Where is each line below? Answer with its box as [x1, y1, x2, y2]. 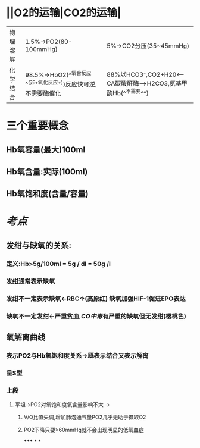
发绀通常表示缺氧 [6, 277, 55, 285]
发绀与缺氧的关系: [6, 240, 72, 250]
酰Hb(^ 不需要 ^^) [107, 87, 149, 98]
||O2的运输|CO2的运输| [6, 6, 121, 20]
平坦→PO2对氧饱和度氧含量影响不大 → [14, 401, 110, 408]
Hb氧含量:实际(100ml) [6, 167, 88, 177]
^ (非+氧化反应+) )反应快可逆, [24, 79, 97, 89]
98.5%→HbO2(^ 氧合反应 [24, 70, 92, 79]
